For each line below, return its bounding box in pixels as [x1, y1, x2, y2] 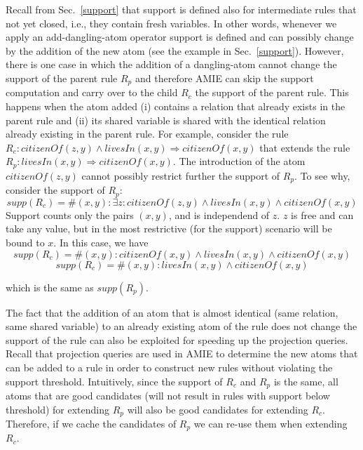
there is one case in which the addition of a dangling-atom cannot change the [6, 57, 337, 72]
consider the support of [6, 183, 105, 197]
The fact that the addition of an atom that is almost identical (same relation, [6, 305, 338, 319]
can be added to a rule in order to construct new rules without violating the [6, 359, 333, 374]
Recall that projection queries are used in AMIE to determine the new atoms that [6, 346, 358, 361]
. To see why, [294, 168, 350, 183]
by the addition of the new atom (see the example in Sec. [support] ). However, [6, 43, 344, 58]
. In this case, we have [53, 234, 149, 249]
